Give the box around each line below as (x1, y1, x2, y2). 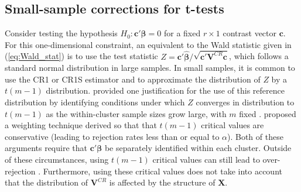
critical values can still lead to (152, 153, 260, 166)
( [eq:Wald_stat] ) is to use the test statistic (5, 50, 158, 62)
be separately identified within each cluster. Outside (104, 142, 292, 154)
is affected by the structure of (109, 176, 216, 188)
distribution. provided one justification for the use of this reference (46, 84, 285, 97)
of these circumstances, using (5, 153, 109, 166)
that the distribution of (5, 176, 88, 188)
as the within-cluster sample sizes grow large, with (46, 107, 227, 119)
